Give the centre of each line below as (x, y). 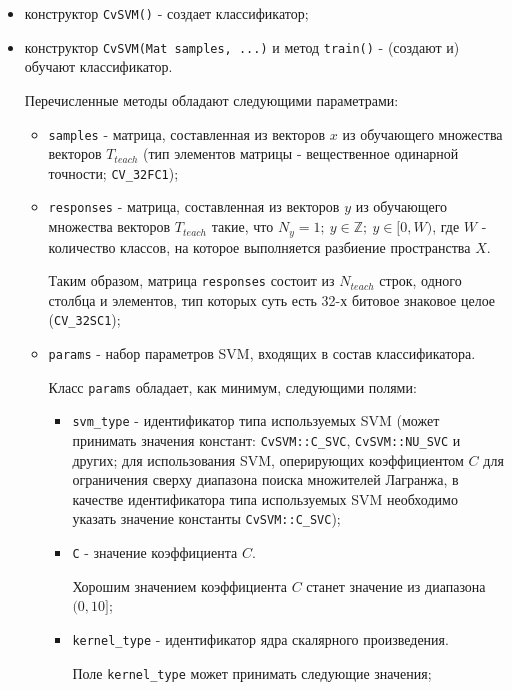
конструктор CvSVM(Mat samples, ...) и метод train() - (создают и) (242, 46)
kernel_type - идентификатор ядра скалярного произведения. (260, 638)
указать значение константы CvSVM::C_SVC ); (206, 518)
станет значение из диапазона (396, 585)
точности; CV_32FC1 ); (113, 172)
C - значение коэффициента (155, 552)
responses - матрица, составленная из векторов (194, 206)
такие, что (242, 226)
